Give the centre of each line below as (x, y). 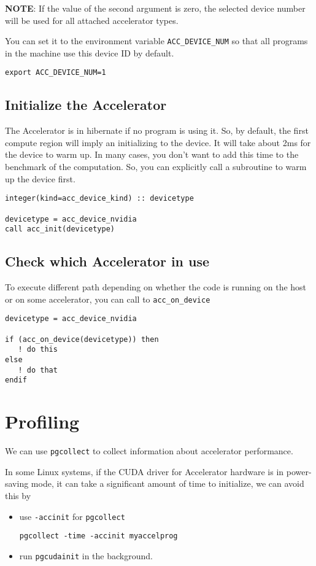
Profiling (42, 421)
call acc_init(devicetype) (60, 229)
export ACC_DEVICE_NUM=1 (56, 73)
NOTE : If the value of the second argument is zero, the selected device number (155, 8)
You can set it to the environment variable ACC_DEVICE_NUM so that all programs (156, 41)
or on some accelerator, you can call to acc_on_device (108, 299)
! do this (38, 350)
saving (17, 483)
